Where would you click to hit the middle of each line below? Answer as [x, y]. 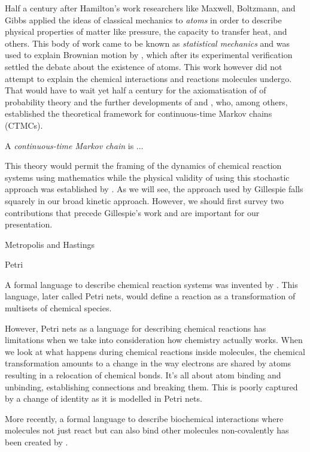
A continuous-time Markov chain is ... [74, 145]
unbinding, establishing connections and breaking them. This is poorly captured [151, 386]
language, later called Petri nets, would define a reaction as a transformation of [150, 296]
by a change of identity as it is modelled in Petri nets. [104, 398]
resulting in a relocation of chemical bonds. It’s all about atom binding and [143, 375]
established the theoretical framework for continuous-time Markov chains [139, 113]
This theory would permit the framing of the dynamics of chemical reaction [143, 166]
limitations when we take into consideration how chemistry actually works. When [154, 340]
